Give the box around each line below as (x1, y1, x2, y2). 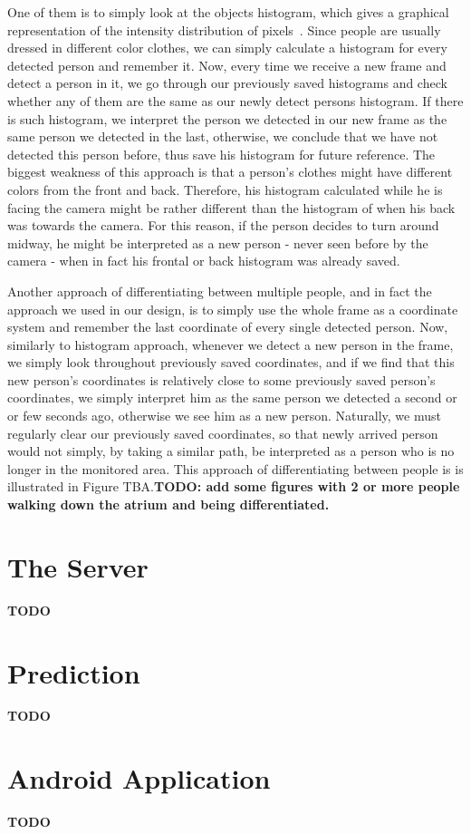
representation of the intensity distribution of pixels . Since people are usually (7, 20, 441, 39)
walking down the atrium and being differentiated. (7, 495, 330, 514)
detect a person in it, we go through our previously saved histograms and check (7, 73, 447, 92)
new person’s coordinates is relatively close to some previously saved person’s (7, 370, 436, 389)
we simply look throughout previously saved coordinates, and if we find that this (7, 353, 455, 372)
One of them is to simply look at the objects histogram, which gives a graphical (7, 3, 449, 21)
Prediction (7, 654, 140, 691)
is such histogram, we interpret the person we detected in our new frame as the (7, 109, 447, 128)
